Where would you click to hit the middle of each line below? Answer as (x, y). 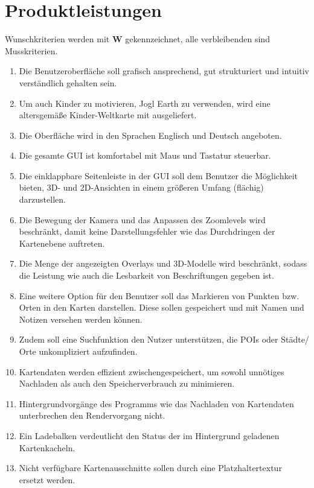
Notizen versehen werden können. (81, 319)
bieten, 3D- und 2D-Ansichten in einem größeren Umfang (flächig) (141, 187)
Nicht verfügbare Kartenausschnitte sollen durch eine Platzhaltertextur (150, 468)
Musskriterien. (31, 50)
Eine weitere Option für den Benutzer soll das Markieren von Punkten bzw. (159, 295)
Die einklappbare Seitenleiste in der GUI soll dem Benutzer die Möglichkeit (158, 175)
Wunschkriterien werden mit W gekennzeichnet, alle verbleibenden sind (137, 39)
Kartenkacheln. (47, 447)
